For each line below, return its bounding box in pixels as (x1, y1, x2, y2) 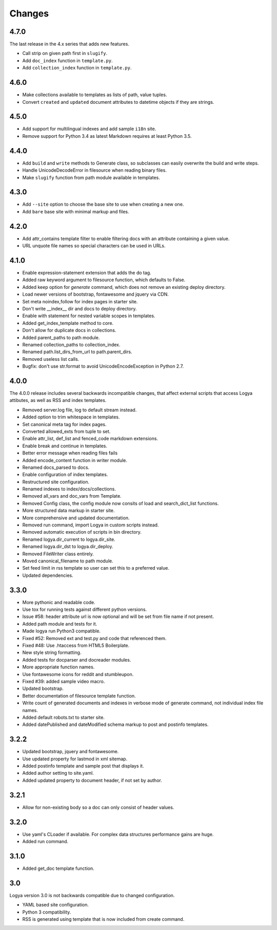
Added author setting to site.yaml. (22, 770, 94, 776)
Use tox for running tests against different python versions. (22, 607, 147, 613)
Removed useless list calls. (22, 356, 80, 362)
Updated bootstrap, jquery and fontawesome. (22, 749, 119, 755)
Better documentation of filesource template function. (22, 692, 136, 699)
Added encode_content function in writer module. (22, 457, 128, 463)
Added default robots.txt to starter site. (22, 714, 105, 720)
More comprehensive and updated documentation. (22, 515, 130, 521)
